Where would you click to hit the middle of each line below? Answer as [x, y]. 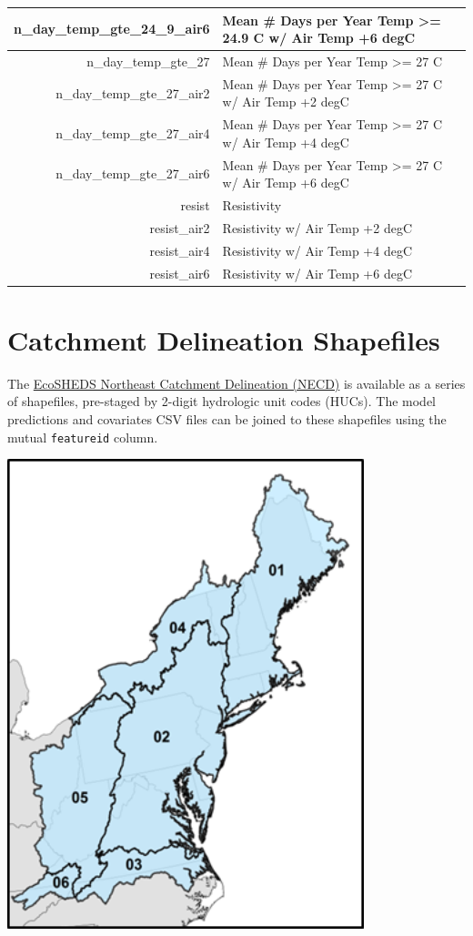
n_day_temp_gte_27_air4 [133, 133]
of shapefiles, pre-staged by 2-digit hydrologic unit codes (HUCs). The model [222, 401]
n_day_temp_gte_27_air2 [133, 92]
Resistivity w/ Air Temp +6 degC [317, 273]
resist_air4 [180, 250]
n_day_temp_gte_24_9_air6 [112, 29]
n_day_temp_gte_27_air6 [133, 173]
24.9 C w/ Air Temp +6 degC [319, 38]
